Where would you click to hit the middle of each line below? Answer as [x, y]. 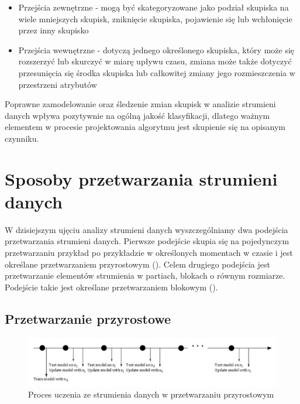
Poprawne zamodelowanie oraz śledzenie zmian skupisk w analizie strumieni [140, 104]
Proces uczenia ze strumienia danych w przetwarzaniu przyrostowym [151, 394]
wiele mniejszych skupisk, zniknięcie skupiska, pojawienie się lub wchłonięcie [155, 18]
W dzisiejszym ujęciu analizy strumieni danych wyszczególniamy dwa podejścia [146, 229]
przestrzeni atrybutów [58, 84]
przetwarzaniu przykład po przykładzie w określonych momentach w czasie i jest [149, 253]
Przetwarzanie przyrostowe [88, 318]
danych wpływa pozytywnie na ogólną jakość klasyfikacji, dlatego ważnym [137, 115]
